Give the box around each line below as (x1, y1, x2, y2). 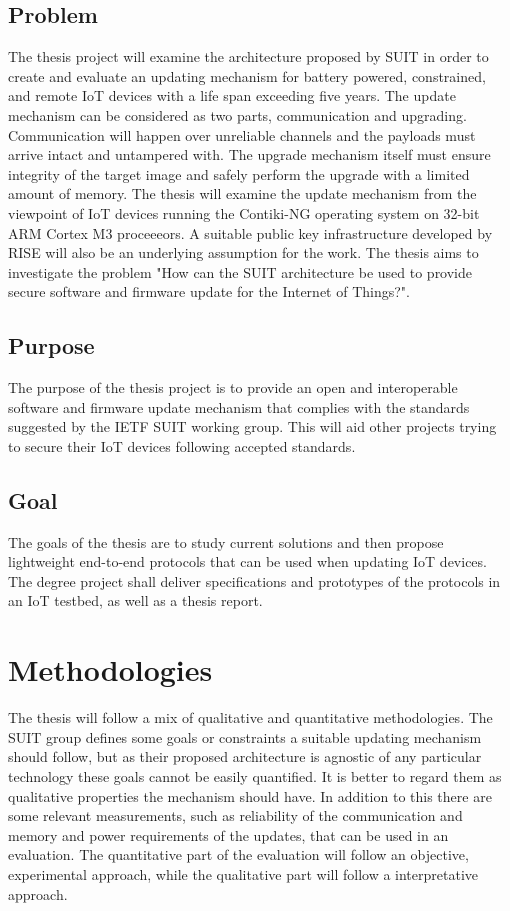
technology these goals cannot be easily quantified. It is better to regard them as (8, 765, 502, 786)
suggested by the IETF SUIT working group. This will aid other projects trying (8, 416, 497, 437)
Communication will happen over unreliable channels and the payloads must (8, 124, 476, 145)
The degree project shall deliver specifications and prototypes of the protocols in (8, 570, 501, 591)
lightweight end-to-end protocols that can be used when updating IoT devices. (8, 551, 487, 572)
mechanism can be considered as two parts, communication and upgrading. (8, 104, 467, 125)
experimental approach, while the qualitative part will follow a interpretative (8, 863, 479, 884)
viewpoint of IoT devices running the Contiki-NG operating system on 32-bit (8, 202, 480, 223)
